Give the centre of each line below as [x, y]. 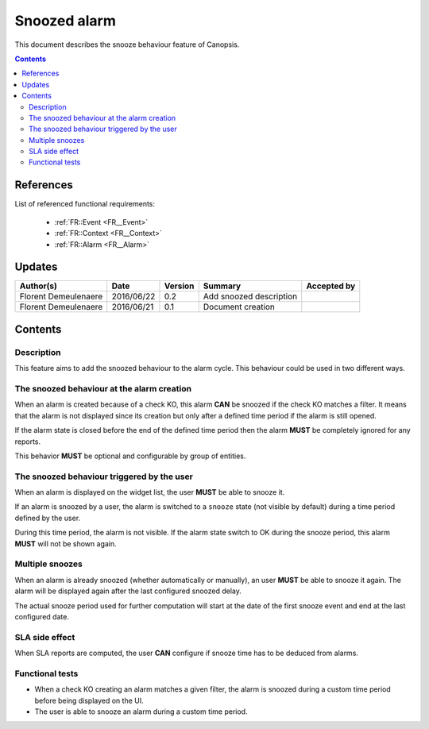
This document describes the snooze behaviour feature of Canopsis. [127, 44]
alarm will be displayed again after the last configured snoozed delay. [128, 591]
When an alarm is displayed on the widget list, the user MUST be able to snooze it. [150, 492]
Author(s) [38, 286]
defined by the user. [48, 518]
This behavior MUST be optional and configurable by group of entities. [130, 456]
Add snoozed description [250, 296]
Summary [222, 286]
